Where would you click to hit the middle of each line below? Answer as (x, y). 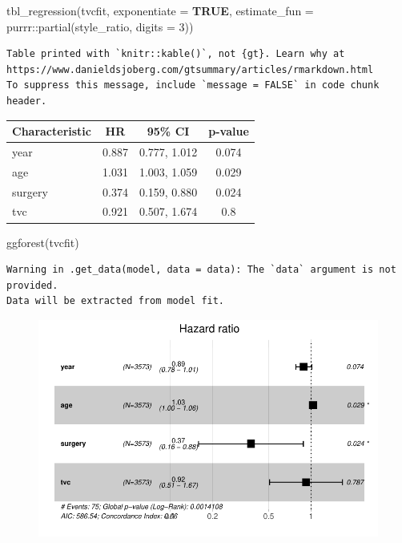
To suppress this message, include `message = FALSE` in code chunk (193, 85)
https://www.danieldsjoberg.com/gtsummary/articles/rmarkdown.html (190, 69)
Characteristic (52, 131)
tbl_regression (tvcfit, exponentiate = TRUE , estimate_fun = (160, 10)
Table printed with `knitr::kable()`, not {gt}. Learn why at (176, 54)
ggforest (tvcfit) (43, 242)
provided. (32, 285)
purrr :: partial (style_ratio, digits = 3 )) (100, 26)
